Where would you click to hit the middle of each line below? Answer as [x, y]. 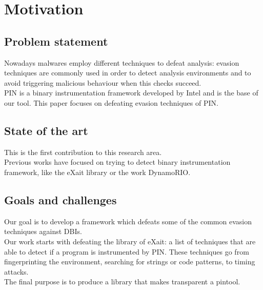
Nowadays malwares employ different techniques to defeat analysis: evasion [122, 62]
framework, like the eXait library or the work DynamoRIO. [97, 172]
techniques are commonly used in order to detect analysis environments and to [128, 73]
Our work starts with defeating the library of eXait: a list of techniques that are [130, 241]
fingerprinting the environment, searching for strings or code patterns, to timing [130, 262]
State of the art [46, 130]
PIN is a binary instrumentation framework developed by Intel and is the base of [131, 93]
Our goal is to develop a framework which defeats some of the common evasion [128, 221]
